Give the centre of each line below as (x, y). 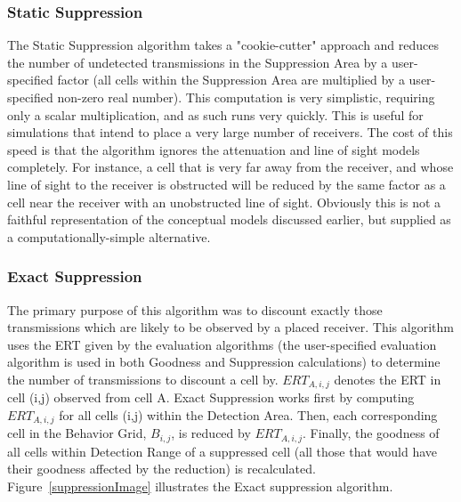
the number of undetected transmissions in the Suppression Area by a (198, 62)
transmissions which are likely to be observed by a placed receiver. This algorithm (230, 327)
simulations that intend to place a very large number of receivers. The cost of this (230, 132)
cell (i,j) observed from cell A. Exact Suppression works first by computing (211, 397)
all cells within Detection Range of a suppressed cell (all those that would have (222, 451)
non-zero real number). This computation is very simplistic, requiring (246, 97)
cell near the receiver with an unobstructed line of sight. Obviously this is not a (224, 202)
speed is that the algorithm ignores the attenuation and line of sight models (214, 149)
